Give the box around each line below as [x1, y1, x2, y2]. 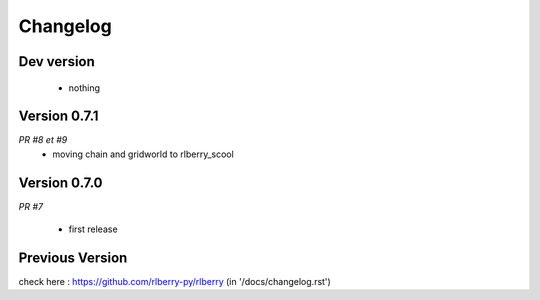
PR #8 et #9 [18, 134, 68, 146]
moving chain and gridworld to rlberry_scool [52, 148, 234, 160]
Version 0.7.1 [18, 108, 99, 125]
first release [68, 223, 119, 235]
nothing [68, 81, 100, 94]
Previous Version [18, 249, 128, 266]
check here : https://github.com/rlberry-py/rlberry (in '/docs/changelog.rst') [18, 276, 332, 288]
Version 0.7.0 [18, 174, 104, 191]
